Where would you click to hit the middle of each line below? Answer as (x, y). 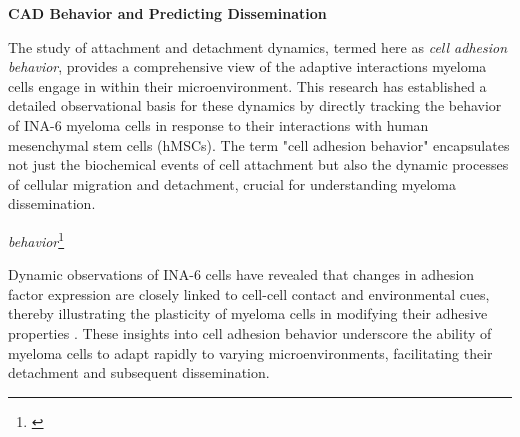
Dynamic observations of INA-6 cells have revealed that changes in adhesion (241, 274)
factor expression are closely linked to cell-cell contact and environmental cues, (249, 293)
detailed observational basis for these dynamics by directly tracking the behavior (255, 105)
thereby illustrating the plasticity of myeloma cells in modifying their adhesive (248, 313)
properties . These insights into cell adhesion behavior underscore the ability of (250, 332)
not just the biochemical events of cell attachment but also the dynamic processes (258, 164)
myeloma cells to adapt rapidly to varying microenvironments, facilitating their (250, 352)
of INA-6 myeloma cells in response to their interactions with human (218, 124)
